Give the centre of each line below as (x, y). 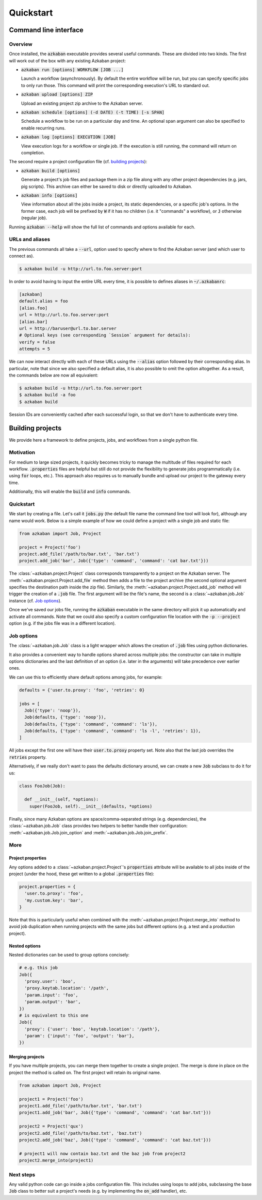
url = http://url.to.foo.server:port (64, 315)
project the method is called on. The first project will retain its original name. (85, 1072)
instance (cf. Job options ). (35, 600)
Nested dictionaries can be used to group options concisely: (69, 955)
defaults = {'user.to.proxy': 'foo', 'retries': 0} (82, 690)
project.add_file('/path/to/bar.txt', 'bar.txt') (79, 554)
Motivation (22, 452)
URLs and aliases (30, 240)
